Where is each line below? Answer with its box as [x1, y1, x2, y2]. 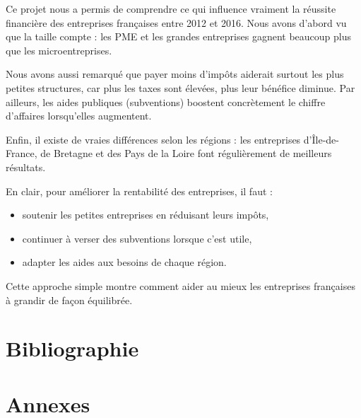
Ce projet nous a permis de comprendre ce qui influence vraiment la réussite [6, 1, 336, 16]
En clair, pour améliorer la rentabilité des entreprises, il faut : [6, 183, 273, 198]
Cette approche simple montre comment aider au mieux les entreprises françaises [6, 278, 355, 293]
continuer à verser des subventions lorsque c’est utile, [22, 231, 252, 245]
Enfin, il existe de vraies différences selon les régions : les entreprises [6, 132, 301, 146]
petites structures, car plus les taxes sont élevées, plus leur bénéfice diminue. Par [6, 80, 355, 95]
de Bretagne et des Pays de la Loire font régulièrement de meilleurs [40, 146, 332, 161]
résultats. [6, 159, 46, 174]
